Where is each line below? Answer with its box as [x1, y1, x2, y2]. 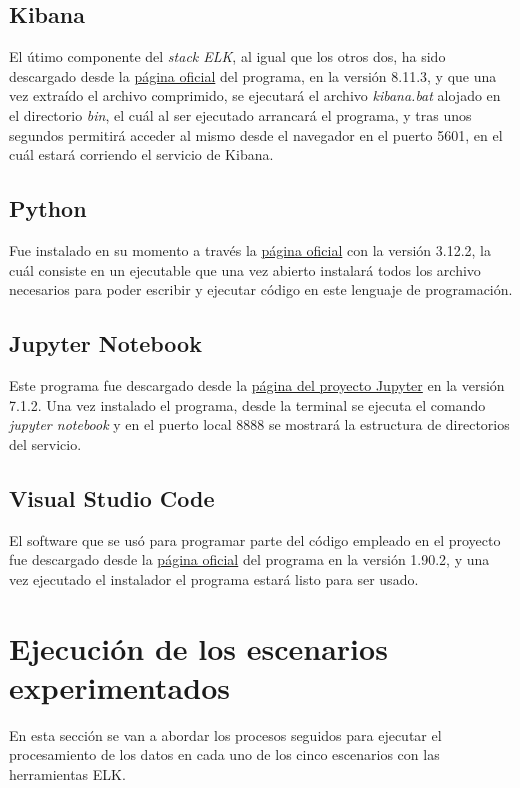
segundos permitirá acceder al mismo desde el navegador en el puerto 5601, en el [9, 124, 503, 145]
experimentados [9, 666, 230, 707]
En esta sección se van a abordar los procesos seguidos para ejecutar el [9, 724, 442, 745]
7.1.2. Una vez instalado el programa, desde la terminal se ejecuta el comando [9, 394, 486, 415]
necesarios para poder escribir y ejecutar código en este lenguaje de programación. [9, 279, 513, 300]
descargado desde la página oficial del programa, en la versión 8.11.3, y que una [9, 65, 497, 86]
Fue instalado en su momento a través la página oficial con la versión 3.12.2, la [9, 239, 492, 260]
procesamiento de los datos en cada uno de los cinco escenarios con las [9, 744, 440, 765]
